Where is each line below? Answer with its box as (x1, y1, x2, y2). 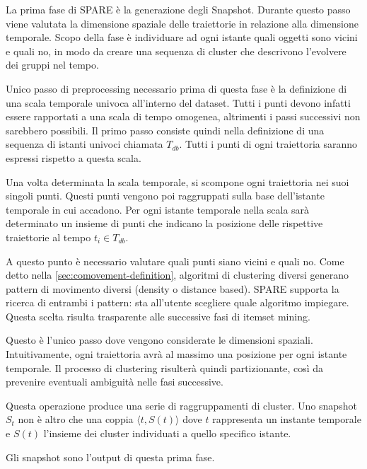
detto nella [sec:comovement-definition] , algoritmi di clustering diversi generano (6, 267, 349, 282)
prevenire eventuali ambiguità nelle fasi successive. (6, 374, 223, 389)
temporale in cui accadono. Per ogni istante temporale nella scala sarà (6, 202, 310, 216)
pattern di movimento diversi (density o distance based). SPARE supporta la (6, 281, 339, 296)
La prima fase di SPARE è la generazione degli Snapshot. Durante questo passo (6, 2, 351, 16)
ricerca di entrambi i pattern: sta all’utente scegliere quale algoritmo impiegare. (6, 295, 349, 310)
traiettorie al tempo (6, 229, 91, 244)
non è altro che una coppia (18, 412, 134, 427)
